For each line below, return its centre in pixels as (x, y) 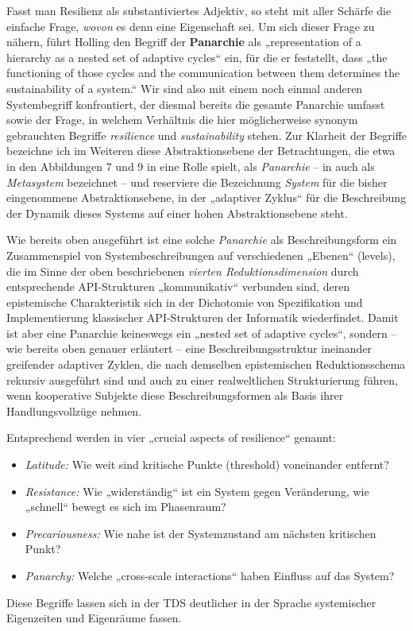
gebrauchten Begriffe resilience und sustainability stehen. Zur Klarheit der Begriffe (207, 135)
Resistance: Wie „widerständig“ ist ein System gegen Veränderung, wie (197, 491)
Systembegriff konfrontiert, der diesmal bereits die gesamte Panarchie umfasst (196, 104)
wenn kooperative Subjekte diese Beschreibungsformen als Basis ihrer (175, 395)
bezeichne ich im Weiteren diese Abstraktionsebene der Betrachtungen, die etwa (201, 151)
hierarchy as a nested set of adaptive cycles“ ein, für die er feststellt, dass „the (197, 57)
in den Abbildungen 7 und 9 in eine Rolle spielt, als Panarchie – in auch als (191, 166)
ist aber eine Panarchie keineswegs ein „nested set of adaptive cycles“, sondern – (202, 333)
